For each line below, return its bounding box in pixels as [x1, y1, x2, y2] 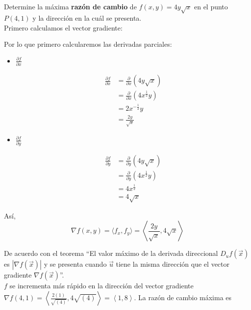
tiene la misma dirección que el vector [116, 259, 229, 269]
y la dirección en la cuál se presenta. [32, 12, 142, 23]
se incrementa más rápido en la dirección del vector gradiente [9, 280, 194, 291]
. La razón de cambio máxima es [134, 292, 232, 303]
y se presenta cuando [44, 259, 107, 269]
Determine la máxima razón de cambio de [4, 1, 137, 12]
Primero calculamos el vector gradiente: [4, 22, 123, 32]
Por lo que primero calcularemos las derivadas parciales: [4, 39, 172, 49]
